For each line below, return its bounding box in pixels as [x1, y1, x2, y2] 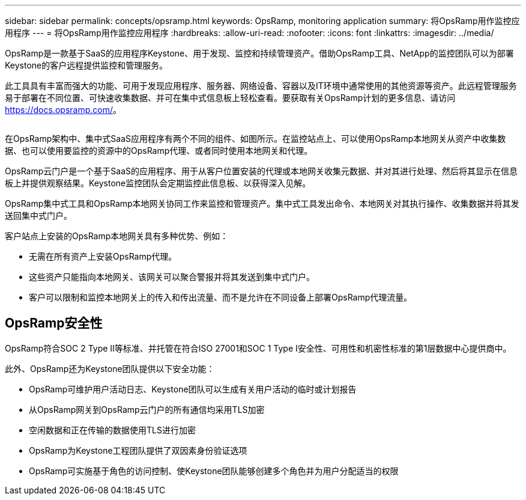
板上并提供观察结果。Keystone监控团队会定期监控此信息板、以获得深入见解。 [5, 178, 311, 188]
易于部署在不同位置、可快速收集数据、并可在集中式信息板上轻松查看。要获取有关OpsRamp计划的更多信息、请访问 [5, 93, 456, 103]
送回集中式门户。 [5, 210, 72, 221]
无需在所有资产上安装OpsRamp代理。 [29, 251, 177, 261]
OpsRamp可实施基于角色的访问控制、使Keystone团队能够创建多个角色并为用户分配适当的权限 [29, 465, 399, 476]
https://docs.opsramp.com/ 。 [5, 105, 121, 115]
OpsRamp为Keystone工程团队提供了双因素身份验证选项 [29, 445, 247, 456]
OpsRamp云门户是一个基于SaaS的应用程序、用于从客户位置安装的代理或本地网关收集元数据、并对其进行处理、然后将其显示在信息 [5, 166, 518, 176]
